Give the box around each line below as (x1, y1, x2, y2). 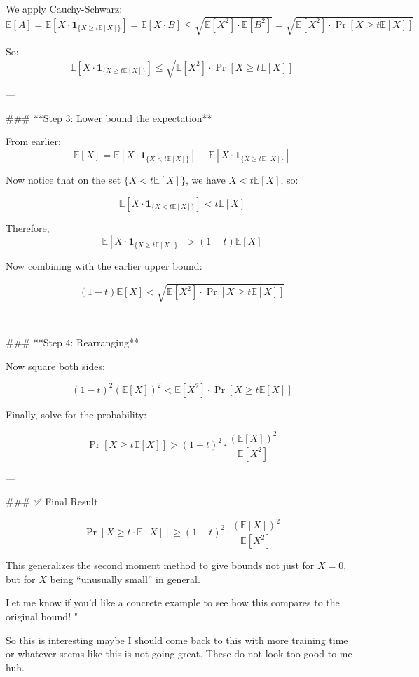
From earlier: (6, 134, 61, 149)
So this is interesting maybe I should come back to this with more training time (6, 632, 348, 647)
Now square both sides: (6, 358, 105, 373)
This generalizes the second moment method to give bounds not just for (6, 558, 315, 573)
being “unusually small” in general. (50, 571, 200, 586)
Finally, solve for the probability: (6, 406, 147, 421)
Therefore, (6, 220, 50, 235)
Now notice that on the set (6, 172, 121, 187)
